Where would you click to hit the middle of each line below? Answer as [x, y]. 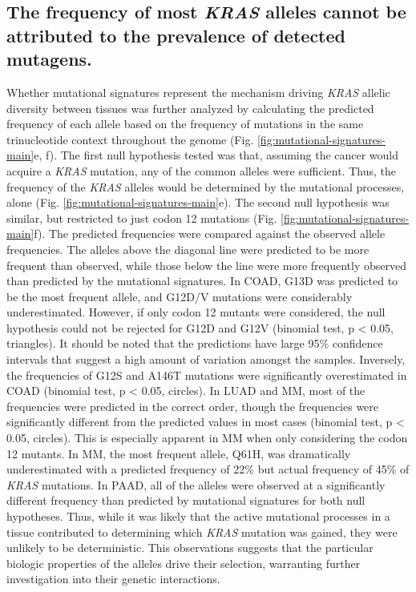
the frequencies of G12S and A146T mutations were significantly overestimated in [207, 375]
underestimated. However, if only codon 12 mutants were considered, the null [196, 312]
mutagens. [49, 59]
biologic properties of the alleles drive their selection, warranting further [184, 563]
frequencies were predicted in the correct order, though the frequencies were [193, 406]
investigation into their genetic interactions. [113, 579]
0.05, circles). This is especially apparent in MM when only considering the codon [207, 438]
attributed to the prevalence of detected [176, 35]
